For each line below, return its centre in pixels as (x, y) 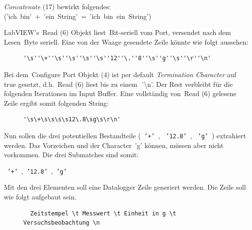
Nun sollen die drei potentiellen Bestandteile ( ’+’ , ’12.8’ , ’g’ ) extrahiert (125, 135)
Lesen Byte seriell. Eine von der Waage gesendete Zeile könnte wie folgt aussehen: (126, 41)
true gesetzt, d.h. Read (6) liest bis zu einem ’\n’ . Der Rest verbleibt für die (118, 84)
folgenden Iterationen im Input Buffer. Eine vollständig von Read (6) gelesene (120, 93)
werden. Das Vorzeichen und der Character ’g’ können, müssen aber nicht (114, 145)
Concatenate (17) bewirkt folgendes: (58, 6)
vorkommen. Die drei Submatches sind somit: (71, 155)
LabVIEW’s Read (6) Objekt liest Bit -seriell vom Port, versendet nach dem (118, 32)
